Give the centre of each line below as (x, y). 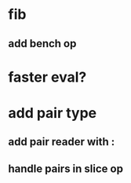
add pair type (53, 113)
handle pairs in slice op (66, 168)
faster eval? (47, 77)
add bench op (42, 44)
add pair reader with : (62, 142)
